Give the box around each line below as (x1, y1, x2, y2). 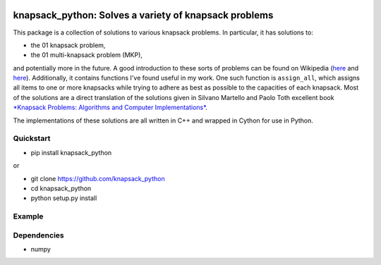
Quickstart (13, 134, 51, 144)
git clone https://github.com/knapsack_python (30, 174, 165, 183)
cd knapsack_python (30, 184, 92, 192)
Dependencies (13, 230, 65, 240)
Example (13, 211, 44, 221)
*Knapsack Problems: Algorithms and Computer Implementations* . (13, 103, 208, 112)
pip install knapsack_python (30, 148, 112, 156)
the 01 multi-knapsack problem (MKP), (30, 51, 143, 59)
